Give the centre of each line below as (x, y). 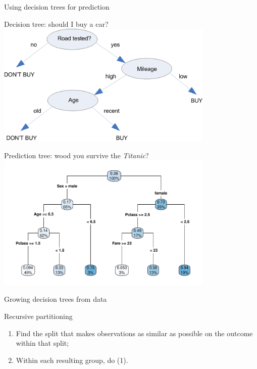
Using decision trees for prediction (57, 7)
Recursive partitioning (38, 316)
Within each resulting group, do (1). (72, 360)
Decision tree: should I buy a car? (56, 24)
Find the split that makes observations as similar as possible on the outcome (134, 333)
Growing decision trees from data (56, 299)
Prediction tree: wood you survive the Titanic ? (76, 155)
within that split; (42, 343)
